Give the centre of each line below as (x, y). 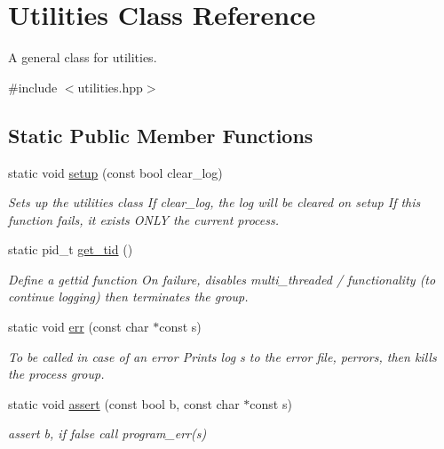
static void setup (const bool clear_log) (115, 172)
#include (33, 87)
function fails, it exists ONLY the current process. (144, 219)
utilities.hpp (110, 87)
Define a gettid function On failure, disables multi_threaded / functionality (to (222, 279)
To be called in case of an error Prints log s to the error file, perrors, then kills (222, 356)
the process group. (56, 374)
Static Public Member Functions (161, 135)
